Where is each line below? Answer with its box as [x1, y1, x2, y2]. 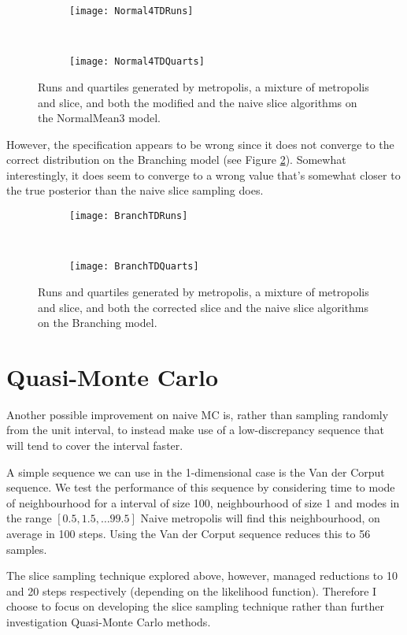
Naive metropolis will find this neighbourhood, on [140, 510, 380, 526]
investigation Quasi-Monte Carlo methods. [6, 614, 211, 629]
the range [6, 510, 52, 526]
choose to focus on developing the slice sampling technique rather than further [6, 598, 384, 615]
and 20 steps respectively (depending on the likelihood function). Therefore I [6, 582, 377, 599]
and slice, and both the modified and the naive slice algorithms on [38, 94, 357, 110]
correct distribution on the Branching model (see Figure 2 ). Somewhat [6, 151, 346, 168]
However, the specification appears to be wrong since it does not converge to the [6, 136, 394, 152]
